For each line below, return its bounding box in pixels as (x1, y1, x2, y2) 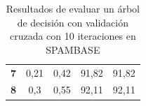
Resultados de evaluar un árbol (6, 1, 140, 15)
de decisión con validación (17, 15, 129, 29)
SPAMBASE (46, 42, 100, 56)
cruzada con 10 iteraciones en (9, 29, 136, 43)
